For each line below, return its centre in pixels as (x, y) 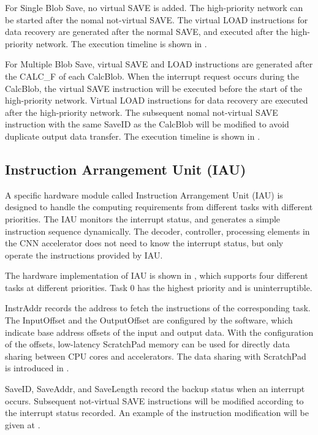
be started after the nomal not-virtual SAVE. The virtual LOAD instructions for (157, 19)
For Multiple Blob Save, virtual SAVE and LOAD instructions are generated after (159, 64)
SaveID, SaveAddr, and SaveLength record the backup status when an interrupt (155, 389)
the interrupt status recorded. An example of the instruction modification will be (157, 413)
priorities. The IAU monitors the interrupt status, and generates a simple (143, 218)
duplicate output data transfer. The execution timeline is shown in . (133, 136)
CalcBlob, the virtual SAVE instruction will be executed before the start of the (153, 88)
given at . (23, 424)
